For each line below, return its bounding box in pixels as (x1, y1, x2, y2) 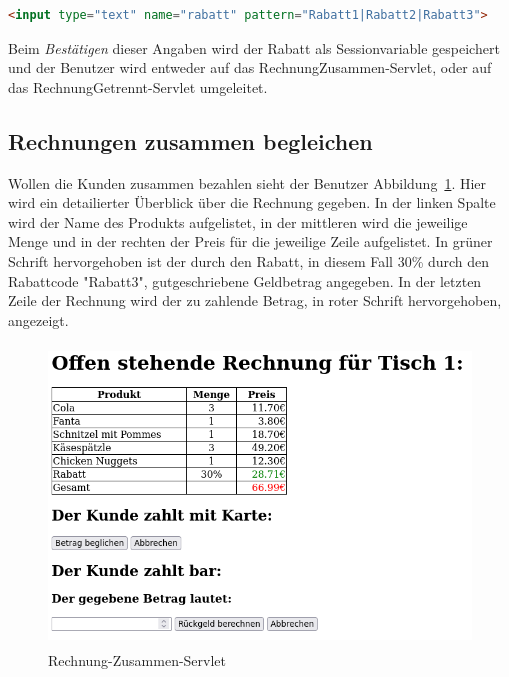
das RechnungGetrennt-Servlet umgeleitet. (8, 76, 268, 97)
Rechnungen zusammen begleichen (8, 125, 373, 156)
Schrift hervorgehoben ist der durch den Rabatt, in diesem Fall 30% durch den (8, 250, 490, 271)
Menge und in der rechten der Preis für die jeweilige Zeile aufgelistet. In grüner (8, 231, 493, 252)
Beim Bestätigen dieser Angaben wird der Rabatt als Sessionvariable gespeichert (8, 37, 500, 58)
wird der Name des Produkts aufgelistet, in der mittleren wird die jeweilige (8, 211, 468, 232)
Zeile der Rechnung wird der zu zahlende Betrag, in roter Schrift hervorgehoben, (8, 290, 502, 311)
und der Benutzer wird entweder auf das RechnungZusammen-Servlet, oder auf (8, 57, 492, 78)
